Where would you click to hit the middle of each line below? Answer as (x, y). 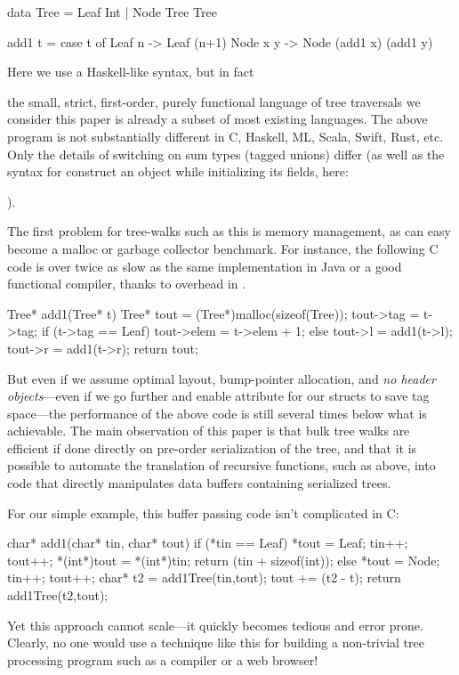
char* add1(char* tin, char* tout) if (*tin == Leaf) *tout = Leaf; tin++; (208, 543)
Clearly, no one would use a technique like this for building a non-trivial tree (216, 642)
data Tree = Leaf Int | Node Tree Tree (112, 12)
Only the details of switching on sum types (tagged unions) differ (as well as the (226, 154)
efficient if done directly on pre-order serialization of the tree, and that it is (212, 447)
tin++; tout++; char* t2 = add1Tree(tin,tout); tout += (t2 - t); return (204, 577)
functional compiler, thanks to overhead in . (127, 284)
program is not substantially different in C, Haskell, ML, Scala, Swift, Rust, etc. (225, 136)
